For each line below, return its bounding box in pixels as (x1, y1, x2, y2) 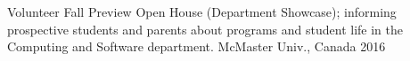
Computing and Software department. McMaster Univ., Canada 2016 (7, 37, 386, 56)
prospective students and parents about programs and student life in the (7, 19, 403, 38)
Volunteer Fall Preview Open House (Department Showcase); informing (7, 3, 397, 20)
